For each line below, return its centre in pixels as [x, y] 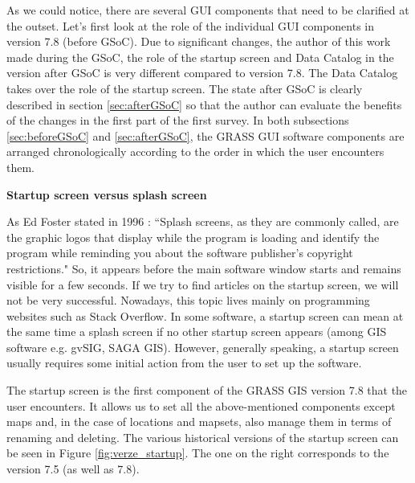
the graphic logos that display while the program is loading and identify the [193, 237]
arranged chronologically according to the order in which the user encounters [195, 151]
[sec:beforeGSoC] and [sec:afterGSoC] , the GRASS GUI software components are [205, 135]
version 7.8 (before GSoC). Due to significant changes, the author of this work [199, 41]
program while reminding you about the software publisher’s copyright [180, 253]
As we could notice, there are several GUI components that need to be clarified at [208, 10]
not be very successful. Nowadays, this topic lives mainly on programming [188, 300]
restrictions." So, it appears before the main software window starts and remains [204, 268]
